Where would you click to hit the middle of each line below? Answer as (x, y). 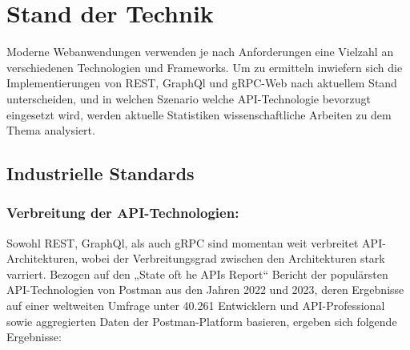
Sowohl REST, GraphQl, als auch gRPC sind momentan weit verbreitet (183, 242)
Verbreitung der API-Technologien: (123, 213)
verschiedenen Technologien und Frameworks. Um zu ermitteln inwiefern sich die (205, 67)
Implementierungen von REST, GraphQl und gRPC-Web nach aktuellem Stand (202, 83)
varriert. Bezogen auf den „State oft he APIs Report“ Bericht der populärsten (197, 274)
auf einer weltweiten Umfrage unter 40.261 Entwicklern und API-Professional (196, 306)
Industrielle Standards (100, 173)
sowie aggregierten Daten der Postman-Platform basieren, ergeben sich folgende (202, 321)
